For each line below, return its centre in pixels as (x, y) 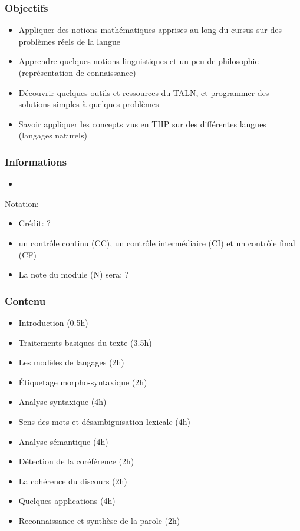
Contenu (25, 300)
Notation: (22, 203)
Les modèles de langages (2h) (71, 362)
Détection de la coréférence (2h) (76, 461)
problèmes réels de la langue (69, 41)
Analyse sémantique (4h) (63, 441)
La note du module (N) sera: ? (74, 274)
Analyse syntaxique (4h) (62, 402)
